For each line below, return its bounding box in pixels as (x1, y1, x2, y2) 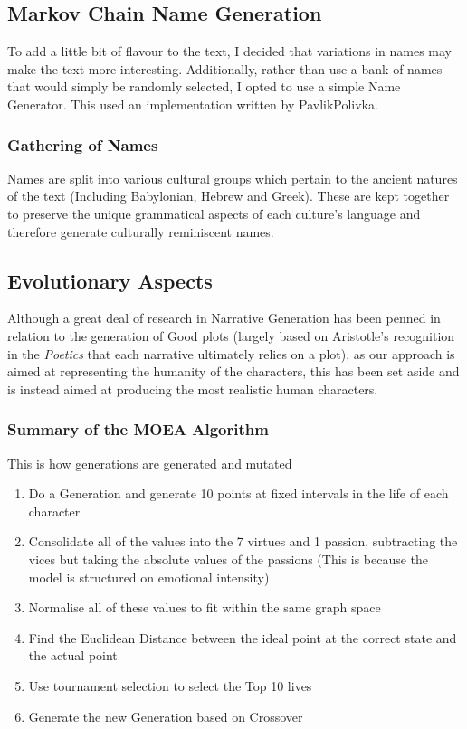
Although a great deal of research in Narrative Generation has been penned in (7, 308, 441, 327)
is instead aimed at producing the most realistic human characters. (7, 379, 378, 398)
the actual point (28, 646, 118, 665)
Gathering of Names (7, 133, 158, 156)
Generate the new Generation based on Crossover (28, 706, 303, 725)
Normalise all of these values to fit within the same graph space (28, 598, 381, 617)
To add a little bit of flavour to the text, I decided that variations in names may (7, 42, 453, 61)
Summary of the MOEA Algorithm (7, 418, 269, 440)
